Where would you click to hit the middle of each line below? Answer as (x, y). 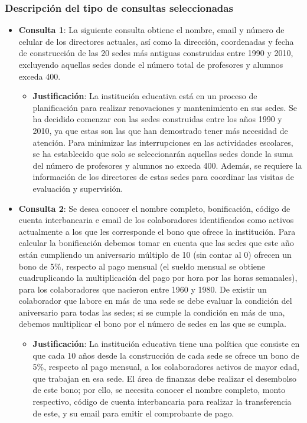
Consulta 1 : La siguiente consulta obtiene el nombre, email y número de (151, 30)
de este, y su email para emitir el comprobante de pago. (133, 413)
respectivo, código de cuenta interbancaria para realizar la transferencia (162, 401)
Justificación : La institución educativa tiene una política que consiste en (166, 344)
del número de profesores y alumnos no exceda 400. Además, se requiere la (167, 165)
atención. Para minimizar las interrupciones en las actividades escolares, (163, 142)
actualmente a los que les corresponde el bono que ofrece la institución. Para (157, 231)
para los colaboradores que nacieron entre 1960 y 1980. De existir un (143, 289)
